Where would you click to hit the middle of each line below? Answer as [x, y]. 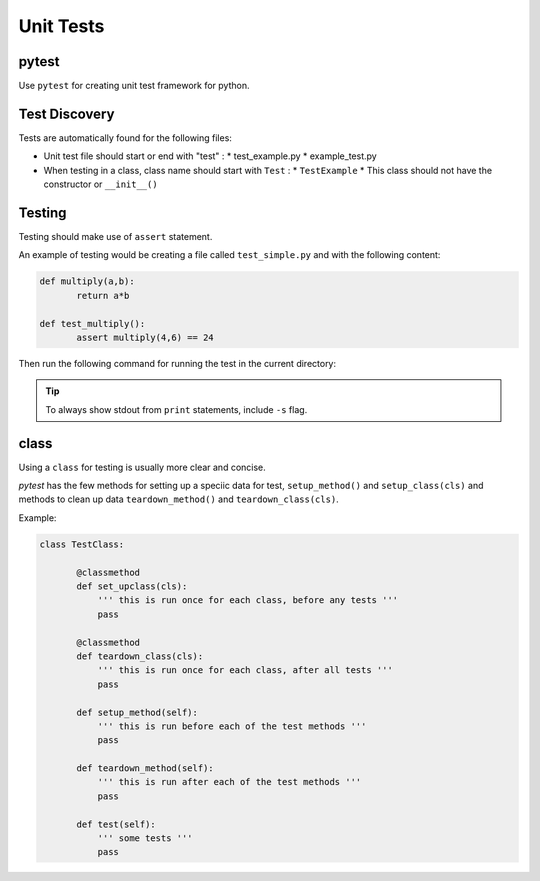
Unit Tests [61, 26]
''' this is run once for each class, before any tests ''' [248, 600]
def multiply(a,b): [87, 281]
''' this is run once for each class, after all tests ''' [245, 670]
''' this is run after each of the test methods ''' [229, 782]
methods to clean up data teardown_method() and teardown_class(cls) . [178, 499]
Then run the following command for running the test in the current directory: [177, 363]
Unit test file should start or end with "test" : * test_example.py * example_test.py [210, 156]
